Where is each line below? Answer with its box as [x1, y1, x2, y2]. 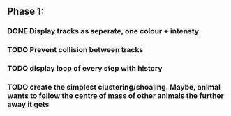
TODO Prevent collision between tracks [7, 45, 144, 55]
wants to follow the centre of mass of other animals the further [7, 91, 225, 101]
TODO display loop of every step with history [7, 64, 163, 74]
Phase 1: [7, 6, 45, 17]
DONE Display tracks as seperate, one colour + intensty [7, 26, 200, 36]
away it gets [7, 100, 50, 110]
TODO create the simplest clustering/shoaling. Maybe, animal [7, 83, 221, 92]
